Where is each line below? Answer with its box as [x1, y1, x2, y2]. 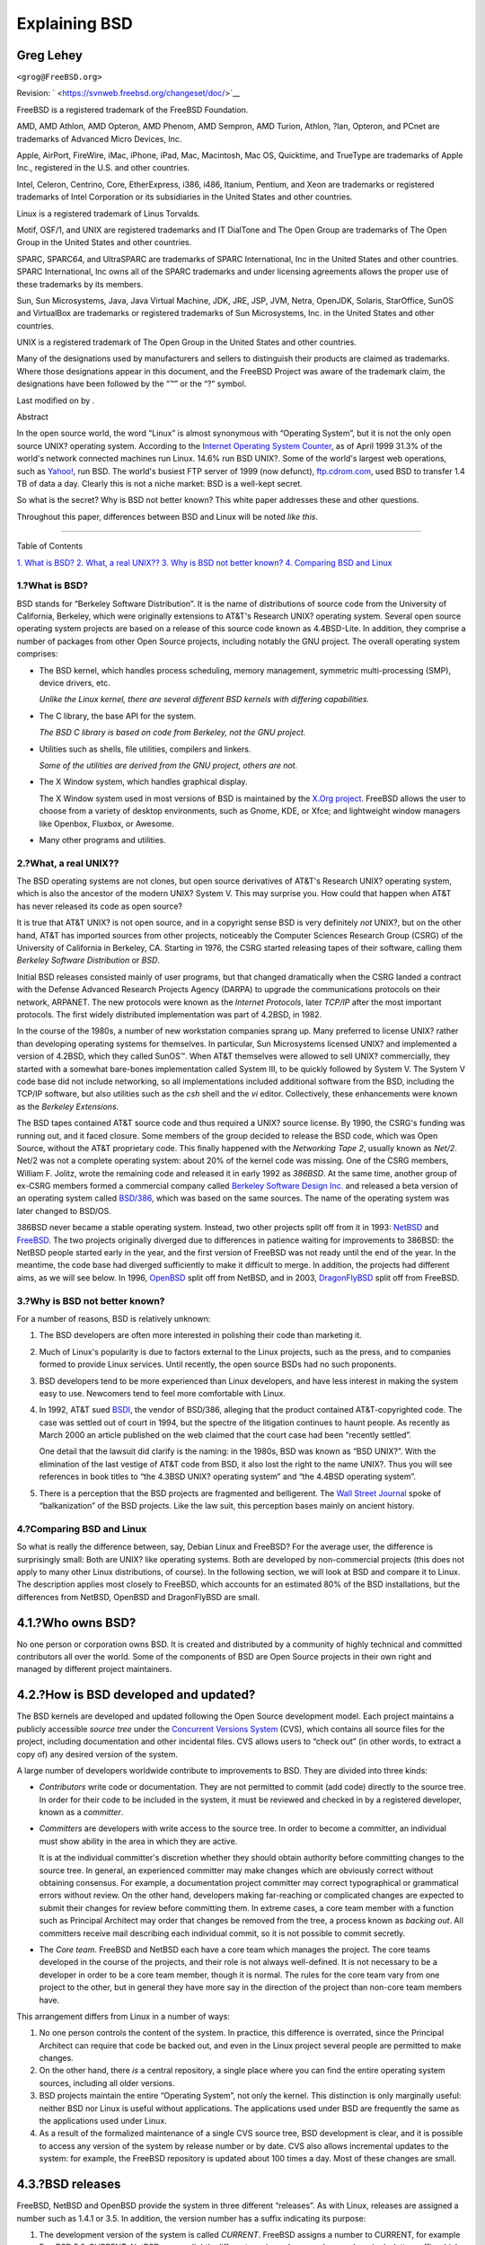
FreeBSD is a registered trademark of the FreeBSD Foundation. [16, 104, 249, 115]
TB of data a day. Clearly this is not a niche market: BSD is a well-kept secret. [16, 479, 303, 489]
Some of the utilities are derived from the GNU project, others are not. [39, 760, 298, 770]
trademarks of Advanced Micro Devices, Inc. [16, 133, 182, 144]
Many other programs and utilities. [39, 834, 166, 845]
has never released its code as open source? [16, 901, 183, 911]
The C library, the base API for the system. [39, 710, 197, 721]
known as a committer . [39, 1807, 124, 1818]
